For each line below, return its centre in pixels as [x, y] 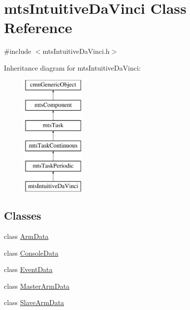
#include [18, 51]
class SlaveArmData [34, 302]
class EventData [28, 269]
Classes [23, 215]
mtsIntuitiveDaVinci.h [76, 51]
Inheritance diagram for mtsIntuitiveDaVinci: [72, 67]
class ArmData [26, 236]
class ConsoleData [31, 252]
